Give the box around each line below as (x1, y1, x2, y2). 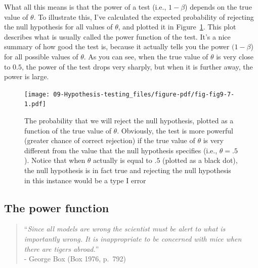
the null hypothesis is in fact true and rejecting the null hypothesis (24, 165, 231, 176)
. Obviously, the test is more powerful (117, 125, 233, 136)
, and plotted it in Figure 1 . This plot (118, 21, 236, 32)
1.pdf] (24, 100, 46, 108)
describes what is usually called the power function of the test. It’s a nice (4, 31, 231, 42)
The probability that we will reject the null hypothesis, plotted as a (24, 115, 234, 126)
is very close (216, 51, 253, 61)
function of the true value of (24, 125, 111, 136)
